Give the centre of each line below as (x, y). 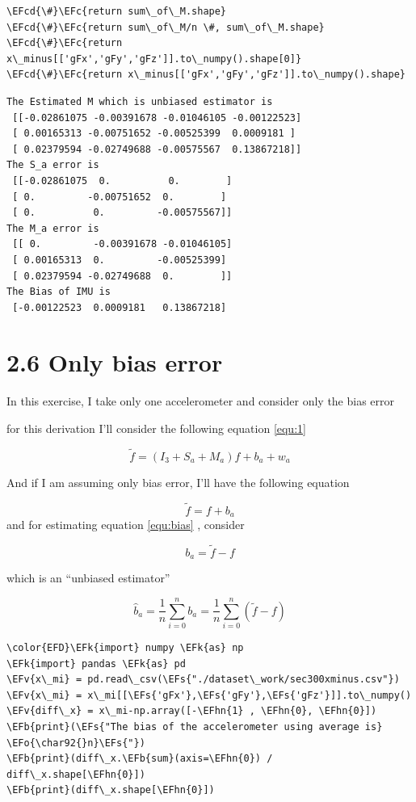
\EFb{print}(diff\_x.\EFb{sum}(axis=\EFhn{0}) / (140, 759)
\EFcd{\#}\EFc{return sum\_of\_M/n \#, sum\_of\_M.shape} (166, 27)
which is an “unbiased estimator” (88, 578)
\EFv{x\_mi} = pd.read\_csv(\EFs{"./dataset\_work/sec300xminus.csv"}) (203, 680)
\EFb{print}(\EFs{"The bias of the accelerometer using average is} (195, 727)
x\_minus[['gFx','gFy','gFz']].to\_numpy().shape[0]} (154, 59)
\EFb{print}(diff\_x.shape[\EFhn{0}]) (111, 790)
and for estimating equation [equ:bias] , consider (126, 525)
